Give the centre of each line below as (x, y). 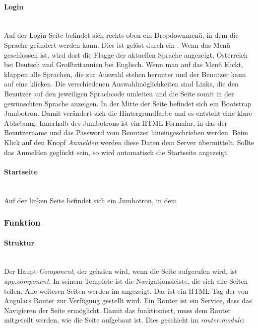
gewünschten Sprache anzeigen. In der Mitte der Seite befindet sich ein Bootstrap (128, 103)
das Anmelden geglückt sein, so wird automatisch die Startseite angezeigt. (117, 152)
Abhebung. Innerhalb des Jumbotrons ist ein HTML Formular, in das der (116, 123)
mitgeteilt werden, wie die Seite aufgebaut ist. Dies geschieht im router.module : (124, 320)
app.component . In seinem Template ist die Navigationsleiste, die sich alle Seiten (126, 281)
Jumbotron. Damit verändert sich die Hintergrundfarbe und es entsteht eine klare (128, 113)
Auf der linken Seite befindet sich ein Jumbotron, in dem (91, 200)
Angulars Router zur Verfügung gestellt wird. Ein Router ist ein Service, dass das (128, 300)
